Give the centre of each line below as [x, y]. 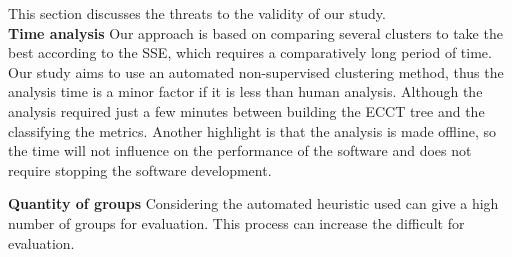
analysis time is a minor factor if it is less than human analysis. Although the [245, 91]
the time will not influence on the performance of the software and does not [240, 150]
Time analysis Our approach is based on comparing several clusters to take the [255, 32]
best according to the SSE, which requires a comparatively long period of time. [250, 52]
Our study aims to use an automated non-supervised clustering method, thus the [256, 71]
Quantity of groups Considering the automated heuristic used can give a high [253, 203]
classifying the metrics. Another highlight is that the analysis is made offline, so [252, 130]
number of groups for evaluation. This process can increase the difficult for [236, 222]
